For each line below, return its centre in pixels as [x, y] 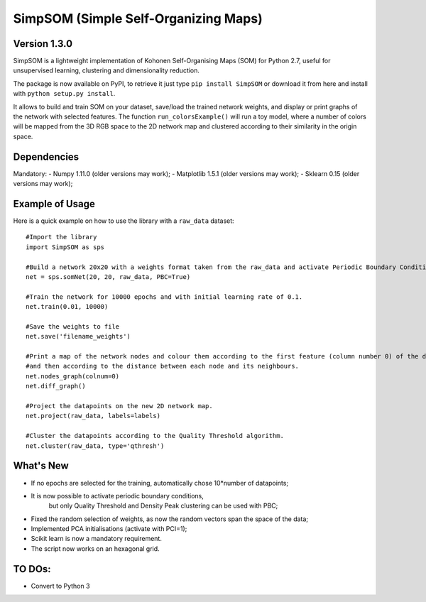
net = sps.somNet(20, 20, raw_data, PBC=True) [108, 277]
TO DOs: [32, 569]
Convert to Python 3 [60, 586]
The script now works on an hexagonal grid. [95, 548]
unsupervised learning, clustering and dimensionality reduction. [106, 70]
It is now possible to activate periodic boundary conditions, [117, 496]
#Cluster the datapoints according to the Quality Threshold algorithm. [155, 436]
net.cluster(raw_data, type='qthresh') [95, 446]
